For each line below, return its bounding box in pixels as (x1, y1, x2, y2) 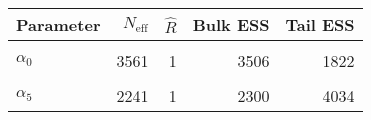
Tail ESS (285, 13, 355, 36)
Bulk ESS (192, 13, 270, 36)
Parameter (16, 13, 101, 36)
